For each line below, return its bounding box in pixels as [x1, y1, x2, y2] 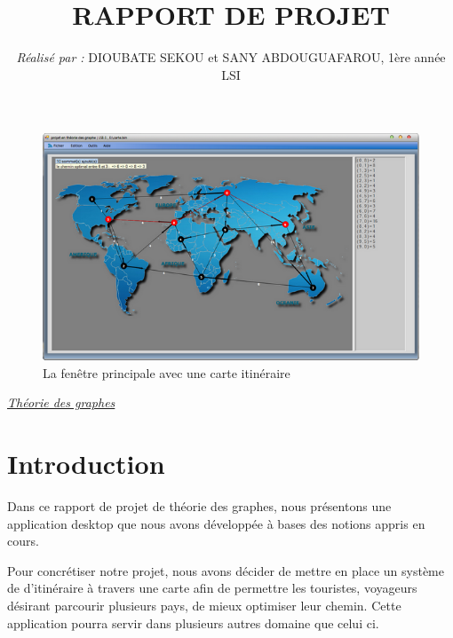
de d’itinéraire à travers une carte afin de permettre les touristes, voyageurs [7, 579, 417, 597]
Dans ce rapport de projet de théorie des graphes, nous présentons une [7, 497, 392, 516]
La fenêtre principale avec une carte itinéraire [43, 363, 290, 382]
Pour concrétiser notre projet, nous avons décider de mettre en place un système [7, 561, 444, 579]
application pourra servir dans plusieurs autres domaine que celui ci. [7, 613, 379, 632]
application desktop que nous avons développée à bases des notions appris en [7, 514, 425, 532]
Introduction [7, 445, 165, 482]
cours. [7, 532, 39, 550]
